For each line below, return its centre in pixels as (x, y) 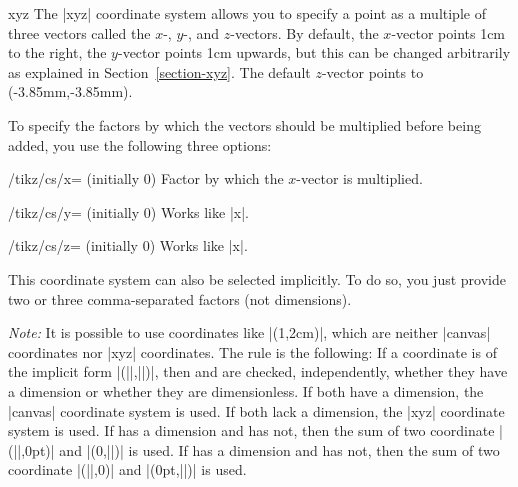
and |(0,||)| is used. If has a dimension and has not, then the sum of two (279, 449)
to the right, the (57, 52)
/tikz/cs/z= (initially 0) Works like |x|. (128, 245)
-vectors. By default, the (304, 32)
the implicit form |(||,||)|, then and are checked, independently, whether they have (258, 371)
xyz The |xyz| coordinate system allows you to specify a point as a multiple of (247, 13)
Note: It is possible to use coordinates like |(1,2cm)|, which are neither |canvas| (249, 332)
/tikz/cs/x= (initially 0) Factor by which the (146, 178)
